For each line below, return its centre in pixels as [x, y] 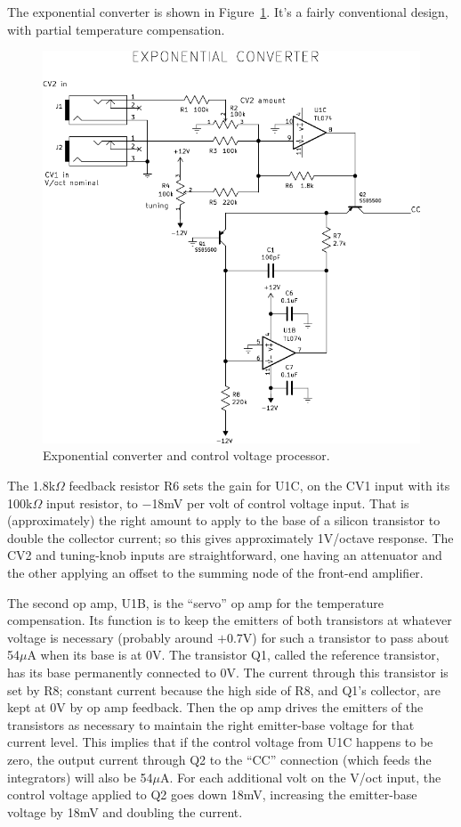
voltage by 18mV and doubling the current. [125, 811]
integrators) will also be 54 [80, 777]
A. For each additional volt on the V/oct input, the [301, 777]
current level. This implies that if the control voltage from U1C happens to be [220, 742]
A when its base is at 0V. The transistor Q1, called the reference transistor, [233, 655]
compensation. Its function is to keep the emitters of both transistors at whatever [230, 620]
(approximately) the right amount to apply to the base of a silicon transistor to [224, 520]
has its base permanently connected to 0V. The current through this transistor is [228, 672]
